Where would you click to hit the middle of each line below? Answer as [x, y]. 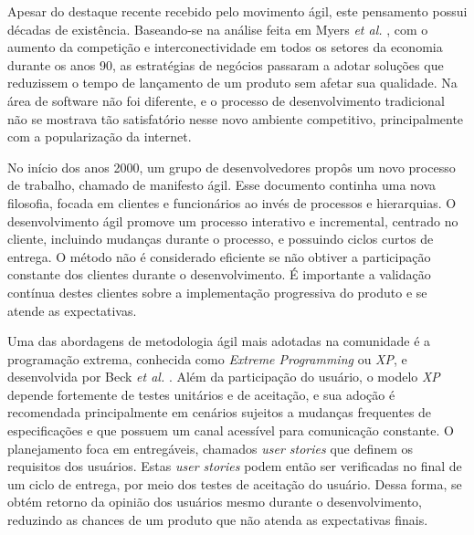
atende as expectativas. [72, 310]
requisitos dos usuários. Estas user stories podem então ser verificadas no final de [235, 466]
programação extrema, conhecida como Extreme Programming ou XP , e [207, 358]
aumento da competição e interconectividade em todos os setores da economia [225, 47]
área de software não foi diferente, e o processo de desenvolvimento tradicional [226, 100]
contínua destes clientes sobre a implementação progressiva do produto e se [217, 292]
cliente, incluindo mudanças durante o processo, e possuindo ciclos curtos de [221, 239]
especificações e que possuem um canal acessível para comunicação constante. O [231, 430]
